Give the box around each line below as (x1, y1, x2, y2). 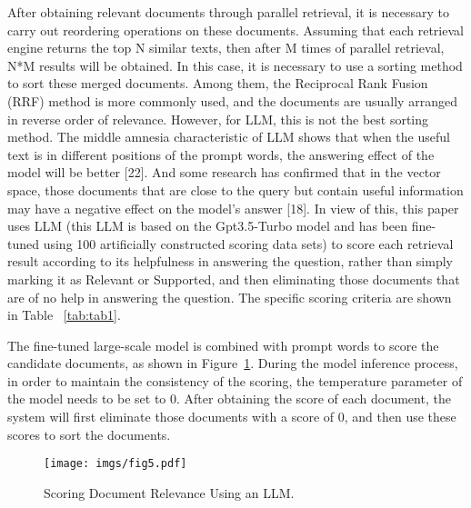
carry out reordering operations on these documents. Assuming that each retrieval (7, 20, 464, 39)
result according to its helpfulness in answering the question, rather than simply (7, 252, 453, 271)
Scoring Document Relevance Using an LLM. (44, 483, 295, 502)
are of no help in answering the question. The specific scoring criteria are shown (7, 287, 452, 306)
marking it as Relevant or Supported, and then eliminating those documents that (7, 269, 460, 288)
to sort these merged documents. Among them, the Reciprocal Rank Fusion (7, 74, 428, 93)
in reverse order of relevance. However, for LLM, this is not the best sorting (7, 109, 429, 128)
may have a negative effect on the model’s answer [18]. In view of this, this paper (7, 198, 459, 217)
